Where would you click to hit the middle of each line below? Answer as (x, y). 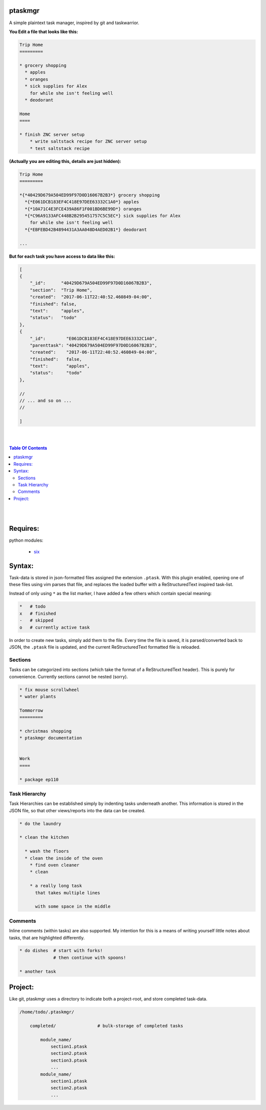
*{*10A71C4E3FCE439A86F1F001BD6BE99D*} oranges (83, 209)
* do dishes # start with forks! (61, 951)
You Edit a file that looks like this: (44, 32)
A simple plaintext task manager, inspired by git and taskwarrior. (74, 23)
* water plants (38, 696)
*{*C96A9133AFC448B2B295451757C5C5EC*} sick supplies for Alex (103, 216)
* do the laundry (40, 824)
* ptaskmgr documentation (51, 738)
